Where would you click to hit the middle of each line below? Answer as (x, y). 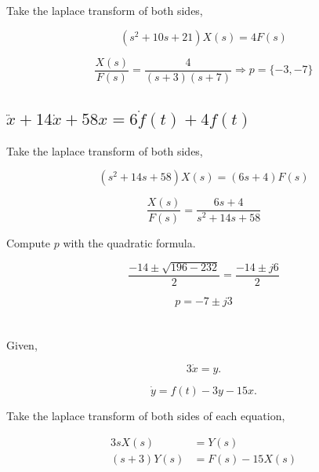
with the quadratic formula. (129, 242)
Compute (28, 242)
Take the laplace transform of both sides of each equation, (146, 415)
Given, (22, 345)
